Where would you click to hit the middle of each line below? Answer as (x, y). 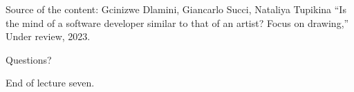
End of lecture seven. (50, 83)
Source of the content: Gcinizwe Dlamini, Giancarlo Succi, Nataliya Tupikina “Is (176, 9)
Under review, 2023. (48, 36)
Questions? (29, 59)
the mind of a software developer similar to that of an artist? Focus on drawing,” (177, 22)
